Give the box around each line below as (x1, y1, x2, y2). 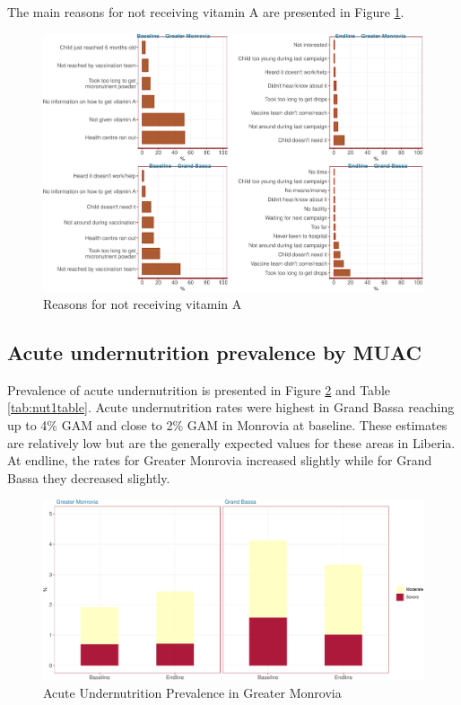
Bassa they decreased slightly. (7, 468, 170, 487)
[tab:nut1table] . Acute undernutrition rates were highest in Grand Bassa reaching (7, 398, 455, 417)
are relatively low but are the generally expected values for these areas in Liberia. (7, 433, 456, 452)
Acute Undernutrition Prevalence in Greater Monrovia (43, 683, 342, 701)
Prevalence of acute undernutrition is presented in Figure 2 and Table (7, 380, 390, 399)
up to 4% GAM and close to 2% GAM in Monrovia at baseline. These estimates (7, 415, 448, 434)
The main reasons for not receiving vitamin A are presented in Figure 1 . (7, 3, 404, 21)
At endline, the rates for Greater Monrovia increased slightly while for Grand (7, 451, 432, 470)
